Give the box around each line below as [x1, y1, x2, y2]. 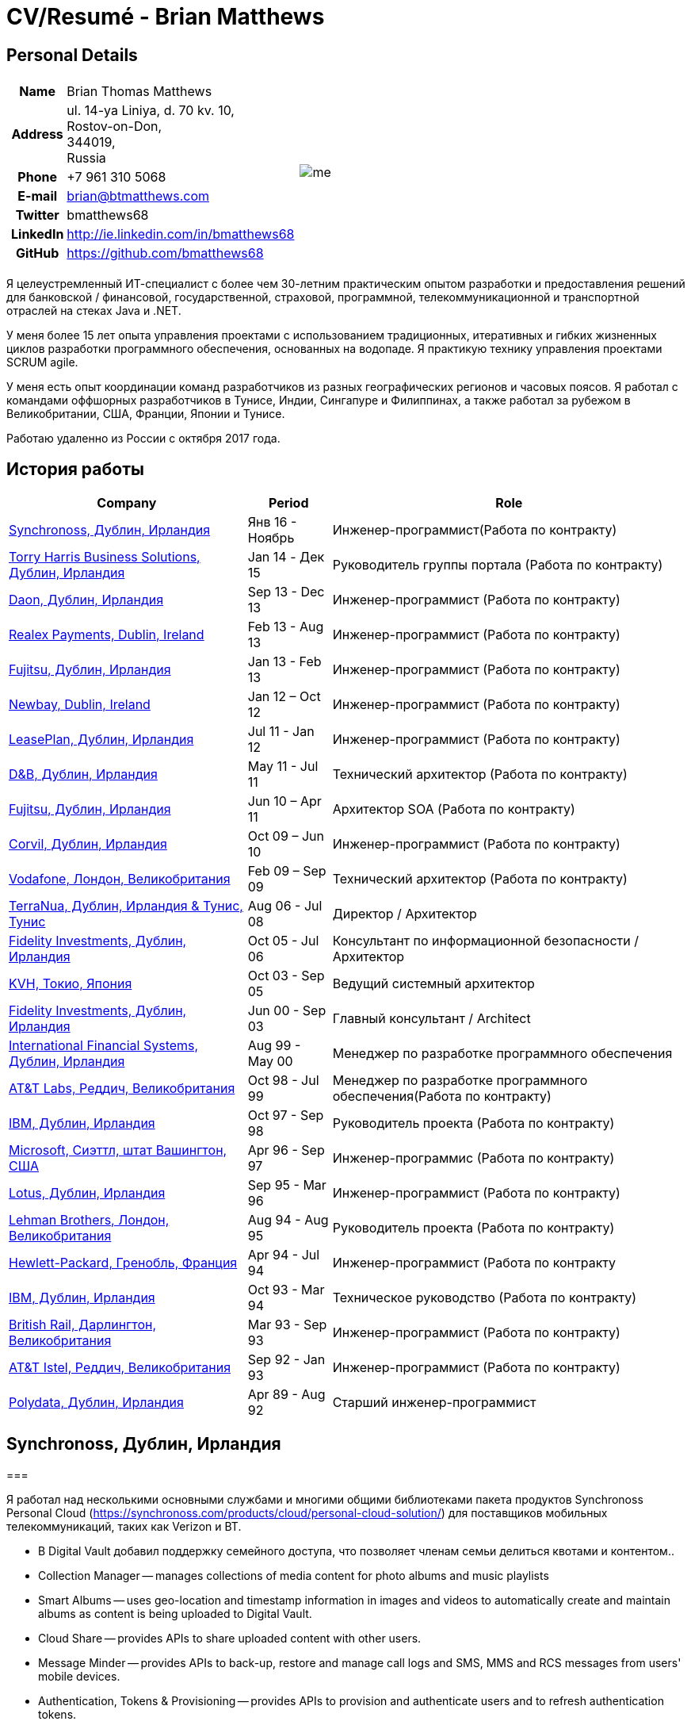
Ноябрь [247, 530, 295, 546]
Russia [67, 150, 106, 167]
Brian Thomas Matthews [67, 83, 212, 100]
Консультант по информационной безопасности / [332, 933, 639, 949]
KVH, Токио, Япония [9, 976, 132, 992]
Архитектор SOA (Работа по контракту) [332, 801, 575, 818]
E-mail [17, 188, 58, 205]
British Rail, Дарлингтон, [9, 1317, 157, 1333]
